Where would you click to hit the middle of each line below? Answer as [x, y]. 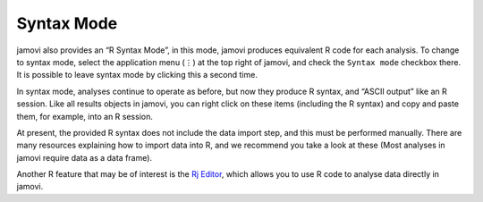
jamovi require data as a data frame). [84, 157]
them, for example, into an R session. [85, 116]
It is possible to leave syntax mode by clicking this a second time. [137, 75]
